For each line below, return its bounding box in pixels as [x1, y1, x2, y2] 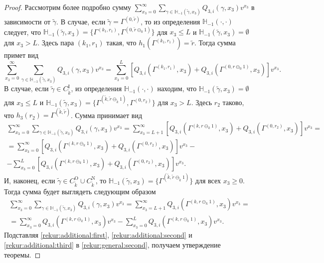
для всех [195, 175, 221, 185]
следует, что [4, 26, 41, 37]
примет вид [4, 50, 39, 60]
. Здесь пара [37, 37, 74, 48]
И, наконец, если [4, 175, 55, 185]
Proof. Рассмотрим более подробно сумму [4, 2, 132, 12]
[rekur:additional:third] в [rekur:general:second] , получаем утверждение [4, 239, 221, 250]
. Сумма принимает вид [71, 110, 143, 120]
